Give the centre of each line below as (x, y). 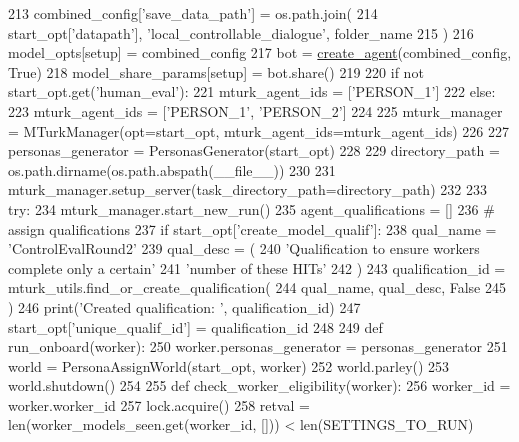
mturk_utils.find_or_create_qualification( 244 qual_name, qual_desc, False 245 (257, 287)
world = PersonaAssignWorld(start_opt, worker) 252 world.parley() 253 (229, 365)
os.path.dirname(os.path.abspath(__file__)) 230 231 (172, 169)
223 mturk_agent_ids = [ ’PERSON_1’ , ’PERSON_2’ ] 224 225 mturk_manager (255, 110)
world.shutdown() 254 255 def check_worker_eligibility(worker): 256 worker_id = (259, 385)
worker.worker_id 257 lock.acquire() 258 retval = (159, 404)
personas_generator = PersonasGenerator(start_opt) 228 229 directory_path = (254, 150)
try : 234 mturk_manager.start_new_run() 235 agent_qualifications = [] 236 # (251, 208)
